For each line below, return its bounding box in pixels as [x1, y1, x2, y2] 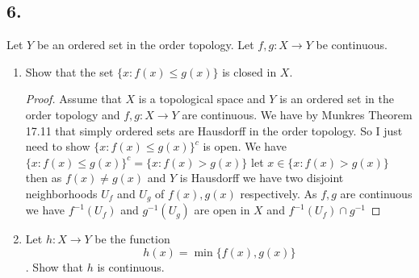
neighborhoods [25, 185, 98, 201]
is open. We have [203, 138, 287, 155]
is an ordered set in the [279, 90, 394, 107]
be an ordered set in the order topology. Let [36, 36, 254, 53]
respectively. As [240, 185, 317, 201]
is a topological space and [138, 90, 266, 107]
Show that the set [25, 63, 114, 80]
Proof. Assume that [25, 90, 122, 107]
